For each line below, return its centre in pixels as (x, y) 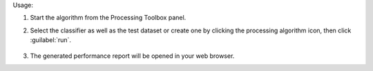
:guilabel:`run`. (51, 40)
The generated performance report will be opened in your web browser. (132, 56)
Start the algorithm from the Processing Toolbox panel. (108, 18)
